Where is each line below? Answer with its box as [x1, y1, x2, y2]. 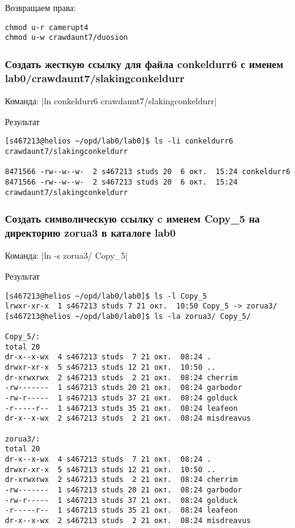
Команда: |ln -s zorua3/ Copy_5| [5, 249, 128, 262]
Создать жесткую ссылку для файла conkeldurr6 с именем [5, 56, 283, 71]
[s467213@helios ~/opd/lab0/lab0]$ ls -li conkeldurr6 [5, 137, 234, 146]
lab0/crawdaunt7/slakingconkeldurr [5, 70, 185, 85]
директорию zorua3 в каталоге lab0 [5, 225, 176, 240]
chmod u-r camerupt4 [5, 23, 89, 32]
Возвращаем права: [5, 1, 76, 13]
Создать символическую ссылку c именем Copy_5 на [5, 211, 260, 226]
